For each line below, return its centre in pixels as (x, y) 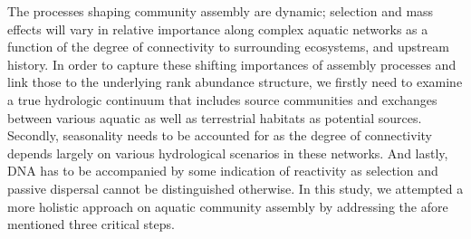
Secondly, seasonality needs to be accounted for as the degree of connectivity (220, 135)
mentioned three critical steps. (91, 224)
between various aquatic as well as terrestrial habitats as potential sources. (215, 117)
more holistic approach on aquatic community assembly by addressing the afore (228, 206)
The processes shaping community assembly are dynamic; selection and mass (221, 11)
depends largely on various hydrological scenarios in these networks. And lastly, (228, 153)
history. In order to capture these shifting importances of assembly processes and (232, 64)
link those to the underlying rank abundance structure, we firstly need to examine (235, 82)
